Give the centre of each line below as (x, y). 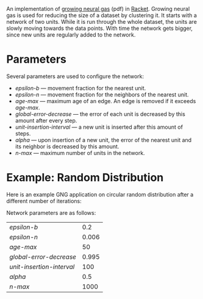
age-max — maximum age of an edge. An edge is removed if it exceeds (105, 101)
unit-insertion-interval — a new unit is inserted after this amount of (99, 127)
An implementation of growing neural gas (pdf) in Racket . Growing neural (98, 9)
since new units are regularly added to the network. (71, 35)
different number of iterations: (44, 201)
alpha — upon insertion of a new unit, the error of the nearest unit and (103, 140)
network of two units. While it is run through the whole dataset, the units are (101, 22)
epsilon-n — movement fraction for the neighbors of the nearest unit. (102, 95)
